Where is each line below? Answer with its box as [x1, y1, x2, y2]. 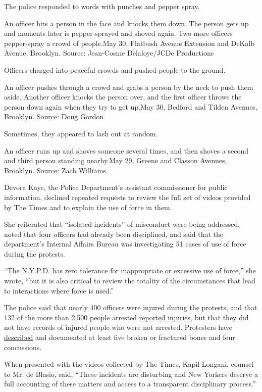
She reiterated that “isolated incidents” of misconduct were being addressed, [4, 219, 240, 229]
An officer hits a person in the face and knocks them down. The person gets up [4, 18, 249, 28]
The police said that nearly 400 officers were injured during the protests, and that [4, 302, 257, 313]
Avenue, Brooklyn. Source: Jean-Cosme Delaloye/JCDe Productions [4, 47, 214, 58]
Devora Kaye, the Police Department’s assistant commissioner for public [4, 182, 228, 192]
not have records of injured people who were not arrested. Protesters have [4, 322, 232, 332]
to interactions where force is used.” [4, 285, 114, 296]
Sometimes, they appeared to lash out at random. [4, 128, 158, 138]
